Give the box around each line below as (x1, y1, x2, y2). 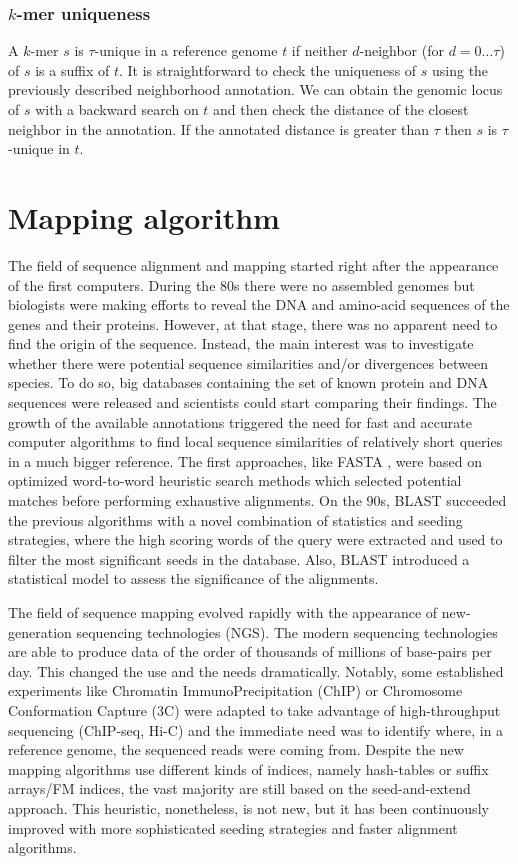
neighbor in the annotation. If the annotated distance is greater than (8, 118, 430, 139)
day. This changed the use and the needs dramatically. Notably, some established (8, 660, 504, 681)
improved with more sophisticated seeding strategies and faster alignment (8, 817, 458, 838)
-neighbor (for (359, 40, 444, 61)
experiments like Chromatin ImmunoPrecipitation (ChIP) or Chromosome (8, 680, 463, 701)
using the (431, 59, 489, 80)
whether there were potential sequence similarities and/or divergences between (8, 352, 488, 373)
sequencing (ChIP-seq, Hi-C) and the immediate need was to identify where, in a (8, 719, 504, 740)
